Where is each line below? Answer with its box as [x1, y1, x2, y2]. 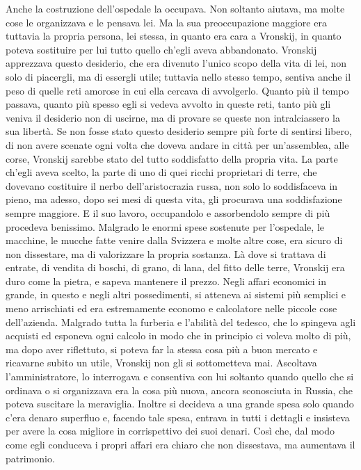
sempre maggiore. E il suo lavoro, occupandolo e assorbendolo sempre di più [6, 205, 330, 220]
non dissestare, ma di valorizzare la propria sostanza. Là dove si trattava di [6, 246, 326, 261]
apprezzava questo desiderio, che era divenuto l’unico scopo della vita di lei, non [6, 56, 346, 70]
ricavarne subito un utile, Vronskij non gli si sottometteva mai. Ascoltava [6, 355, 317, 370]
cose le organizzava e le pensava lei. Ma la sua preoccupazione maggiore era [6, 15, 327, 29]
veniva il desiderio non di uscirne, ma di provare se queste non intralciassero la [6, 110, 340, 124]
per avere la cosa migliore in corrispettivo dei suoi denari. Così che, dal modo [6, 423, 335, 438]
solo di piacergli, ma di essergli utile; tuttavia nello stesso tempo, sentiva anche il [6, 69, 351, 83]
